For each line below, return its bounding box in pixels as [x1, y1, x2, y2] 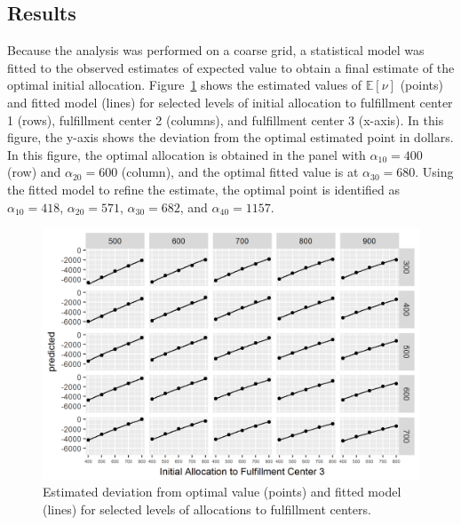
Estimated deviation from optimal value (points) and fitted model [43, 482, 401, 501]
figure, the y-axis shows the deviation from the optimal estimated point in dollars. [7, 128, 454, 147]
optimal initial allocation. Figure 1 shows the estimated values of [7, 76, 362, 94]
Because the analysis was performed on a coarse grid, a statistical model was [7, 41, 425, 60]
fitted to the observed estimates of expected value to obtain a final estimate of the [7, 58, 455, 76]
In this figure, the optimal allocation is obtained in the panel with [7, 145, 366, 163]
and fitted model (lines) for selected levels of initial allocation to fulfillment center [7, 92, 453, 111]
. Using [415, 163, 454, 181]
